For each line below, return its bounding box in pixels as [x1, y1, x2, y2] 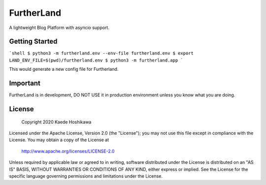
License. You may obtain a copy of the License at [9, 137, 109, 143]
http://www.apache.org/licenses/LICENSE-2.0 [21, 148, 115, 154]
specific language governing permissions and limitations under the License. [9, 173, 163, 179]
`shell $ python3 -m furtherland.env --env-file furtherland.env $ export [9, 51, 194, 56]
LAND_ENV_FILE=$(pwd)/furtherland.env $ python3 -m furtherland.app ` [9, 57, 183, 63]
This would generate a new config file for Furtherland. [9, 66, 119, 72]
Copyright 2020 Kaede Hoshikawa [21, 119, 92, 125]
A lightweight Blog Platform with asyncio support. [9, 25, 109, 31]
